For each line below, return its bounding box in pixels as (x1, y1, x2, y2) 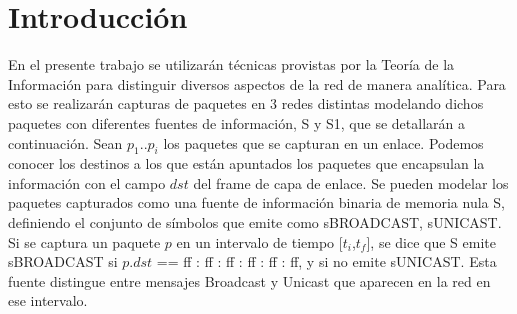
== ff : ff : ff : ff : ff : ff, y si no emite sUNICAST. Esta (156, 251, 497, 272)
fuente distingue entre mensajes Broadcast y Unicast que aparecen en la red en (8, 270, 491, 291)
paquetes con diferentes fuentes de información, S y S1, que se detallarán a (8, 112, 465, 133)
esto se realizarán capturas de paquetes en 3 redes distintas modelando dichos (8, 93, 484, 114)
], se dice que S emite (366, 231, 496, 252)
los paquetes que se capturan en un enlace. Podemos (163, 132, 484, 153)
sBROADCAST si (8, 251, 118, 272)
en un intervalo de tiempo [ (176, 231, 343, 252)
